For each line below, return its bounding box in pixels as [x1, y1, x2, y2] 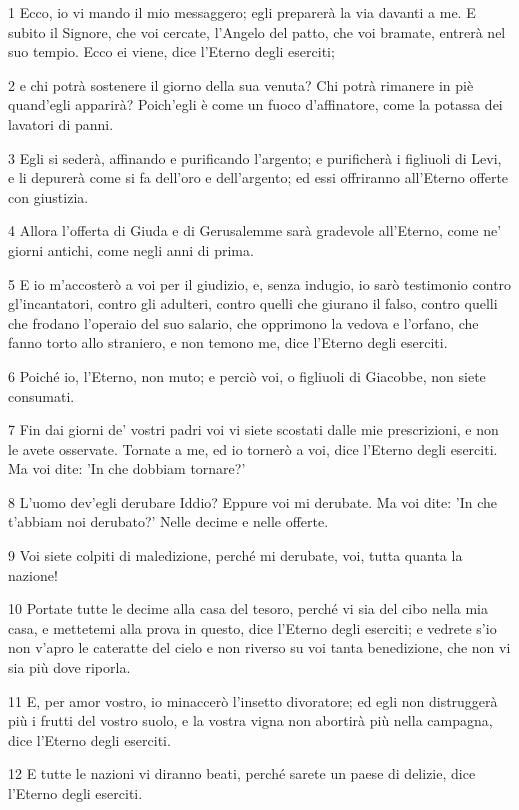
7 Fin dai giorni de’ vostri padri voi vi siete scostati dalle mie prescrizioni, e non [8, 419, 499, 440]
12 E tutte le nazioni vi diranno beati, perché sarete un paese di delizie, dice [8, 763, 476, 784]
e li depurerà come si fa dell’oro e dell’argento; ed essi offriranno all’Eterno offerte [8, 167, 509, 188]
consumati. [8, 385, 75, 406]
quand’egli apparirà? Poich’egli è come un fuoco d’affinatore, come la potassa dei [8, 94, 503, 115]
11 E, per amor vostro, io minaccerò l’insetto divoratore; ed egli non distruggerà [8, 690, 498, 711]
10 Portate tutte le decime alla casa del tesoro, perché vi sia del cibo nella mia [8, 598, 488, 619]
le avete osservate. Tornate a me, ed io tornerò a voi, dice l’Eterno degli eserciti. [8, 438, 498, 459]
